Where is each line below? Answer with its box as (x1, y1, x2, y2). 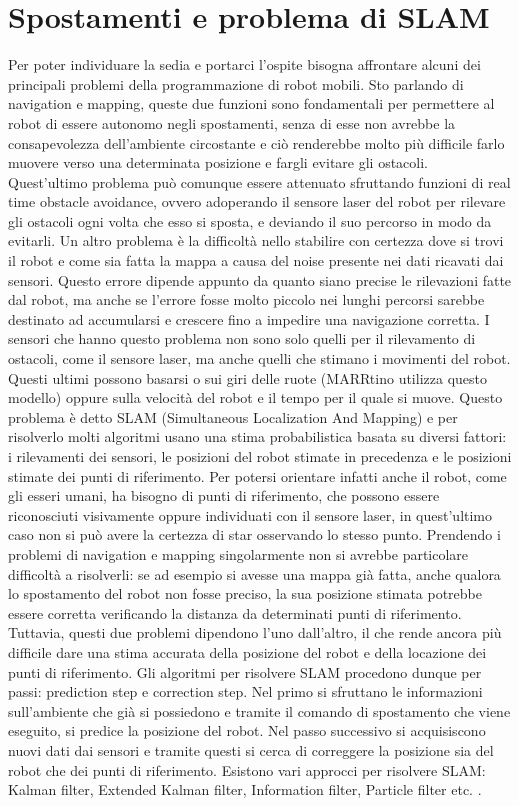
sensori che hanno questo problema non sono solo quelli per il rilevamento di (8, 328, 476, 349)
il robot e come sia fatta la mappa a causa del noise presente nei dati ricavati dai (8, 250, 504, 271)
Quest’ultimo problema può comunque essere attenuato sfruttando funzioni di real (8, 171, 511, 192)
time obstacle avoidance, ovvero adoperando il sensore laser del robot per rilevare (8, 191, 506, 212)
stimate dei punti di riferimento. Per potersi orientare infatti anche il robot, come (8, 465, 507, 486)
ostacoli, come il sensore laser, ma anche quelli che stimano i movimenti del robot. (8, 348, 511, 369)
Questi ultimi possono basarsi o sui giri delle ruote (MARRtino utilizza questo (8, 367, 487, 388)
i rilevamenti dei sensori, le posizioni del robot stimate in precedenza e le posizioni (8, 446, 512, 466)
